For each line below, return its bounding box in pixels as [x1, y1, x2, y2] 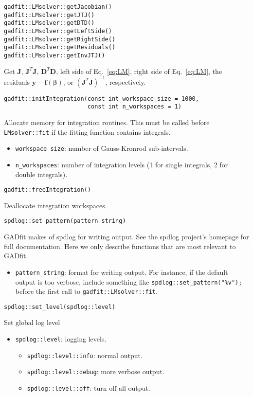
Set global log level [4, 317, 60, 327]
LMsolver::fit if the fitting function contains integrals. [4, 126, 171, 137]
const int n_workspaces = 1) [87, 103, 182, 110]
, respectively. [105, 76, 146, 87]
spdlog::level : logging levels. [15, 334, 107, 344]
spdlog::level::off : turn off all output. [27, 383, 150, 393]
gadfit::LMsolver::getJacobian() [4, 3, 112, 10]
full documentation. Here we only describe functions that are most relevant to [4, 241, 236, 251]
